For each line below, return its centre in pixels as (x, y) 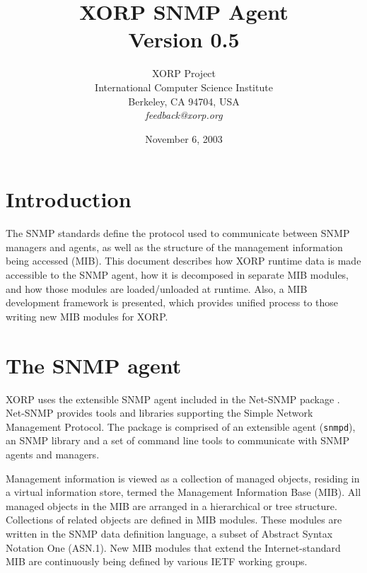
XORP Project (184, 73)
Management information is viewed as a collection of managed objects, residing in (183, 478)
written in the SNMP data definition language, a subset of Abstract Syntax (169, 533)
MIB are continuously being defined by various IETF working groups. (157, 561)
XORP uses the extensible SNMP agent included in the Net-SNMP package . (173, 399)
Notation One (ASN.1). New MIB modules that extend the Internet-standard (173, 547)
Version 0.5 (184, 39)
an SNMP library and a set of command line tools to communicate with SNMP (177, 440)
